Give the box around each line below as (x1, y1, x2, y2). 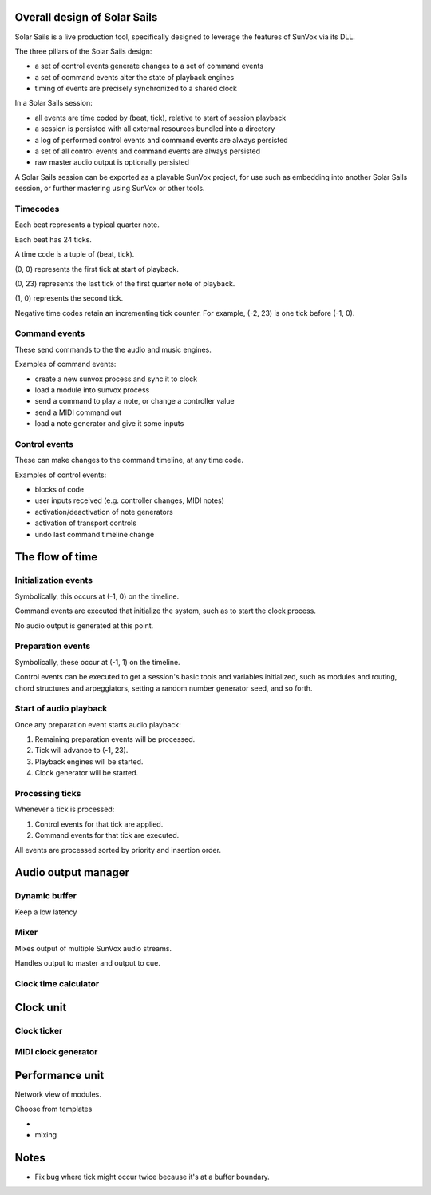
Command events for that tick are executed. (34, 831, 180, 840)
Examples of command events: (14, 360, 117, 369)
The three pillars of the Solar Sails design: (14, 46, 152, 56)
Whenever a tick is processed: (14, 804, 115, 815)
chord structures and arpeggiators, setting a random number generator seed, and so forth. (14, 683, 313, 693)
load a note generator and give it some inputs (34, 419, 184, 428)
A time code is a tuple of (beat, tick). (14, 249, 135, 259)
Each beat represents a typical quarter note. (14, 220, 160, 229)
